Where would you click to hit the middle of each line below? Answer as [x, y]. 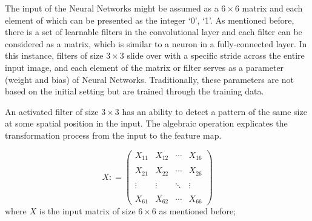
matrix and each [272, 8]
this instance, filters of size [54, 55]
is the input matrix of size [87, 211]
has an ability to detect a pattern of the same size [214, 111]
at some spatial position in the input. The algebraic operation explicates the [146, 123]
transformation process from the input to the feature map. [113, 135]
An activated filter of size [52, 111]
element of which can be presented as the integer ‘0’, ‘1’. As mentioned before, [150, 20]
